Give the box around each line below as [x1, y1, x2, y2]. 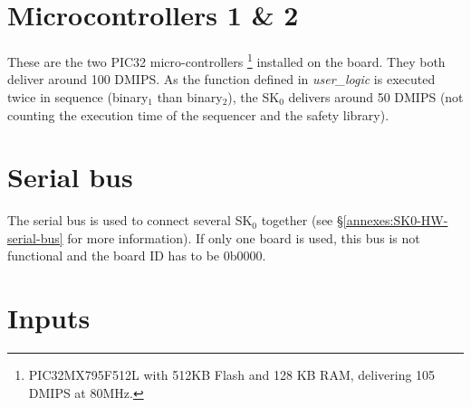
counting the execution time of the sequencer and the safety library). [7, 105, 389, 124]
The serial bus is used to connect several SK [7, 211, 253, 230]
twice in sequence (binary [7, 87, 149, 106]
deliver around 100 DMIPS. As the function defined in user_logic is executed [7, 70, 436, 89]
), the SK [227, 87, 280, 106]
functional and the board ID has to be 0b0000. [7, 246, 266, 265]
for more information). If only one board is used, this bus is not [67, 228, 420, 247]
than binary [157, 87, 223, 106]
